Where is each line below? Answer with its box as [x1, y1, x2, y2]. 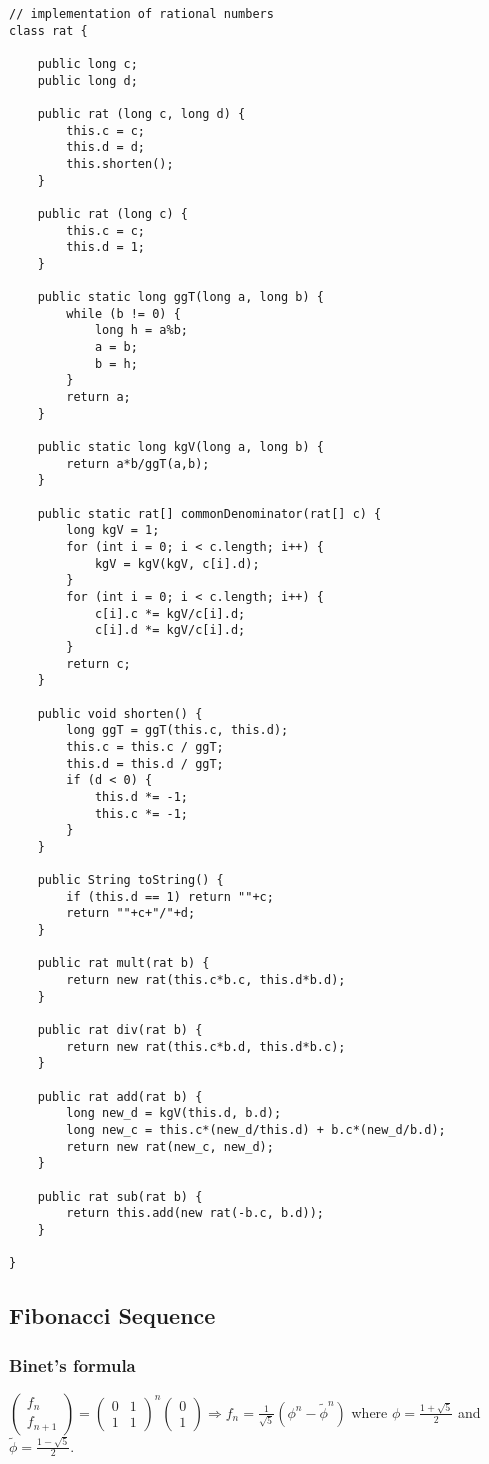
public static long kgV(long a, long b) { [37, 440, 324, 455]
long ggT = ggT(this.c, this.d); [66, 723, 289, 738]
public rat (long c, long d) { [37, 106, 246, 121]
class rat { [9, 23, 88, 38]
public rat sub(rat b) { [37, 1189, 203, 1204]
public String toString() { [37, 873, 224, 888]
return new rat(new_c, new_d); [66, 1139, 274, 1154]
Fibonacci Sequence [9, 1300, 216, 1331]
